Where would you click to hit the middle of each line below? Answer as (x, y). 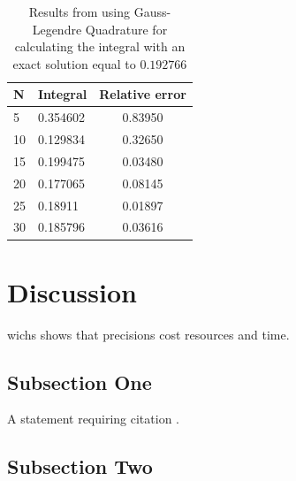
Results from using (80, 11)
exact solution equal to (74, 63)
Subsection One (80, 382)
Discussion (72, 291)
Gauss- (152, 11)
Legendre (57, 29)
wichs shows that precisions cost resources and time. (148, 334)
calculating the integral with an (100, 46)
